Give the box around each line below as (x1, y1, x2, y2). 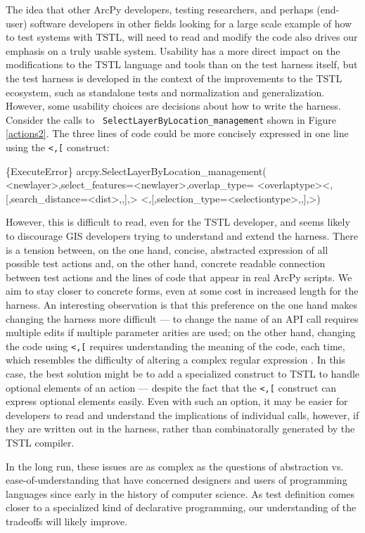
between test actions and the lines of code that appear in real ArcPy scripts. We (6, 269, 352, 284)
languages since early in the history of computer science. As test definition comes (6, 486, 355, 501)
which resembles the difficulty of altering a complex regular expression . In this (6, 352, 345, 367)
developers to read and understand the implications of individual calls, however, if (6, 407, 359, 422)
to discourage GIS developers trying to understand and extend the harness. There (6, 229, 358, 243)
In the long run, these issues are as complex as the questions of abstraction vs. (6, 458, 344, 473)
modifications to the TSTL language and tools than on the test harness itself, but (6, 57, 358, 72)
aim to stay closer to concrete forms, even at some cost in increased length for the (6, 283, 359, 298)
